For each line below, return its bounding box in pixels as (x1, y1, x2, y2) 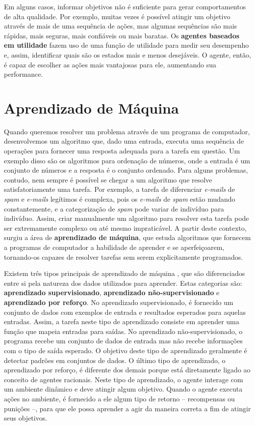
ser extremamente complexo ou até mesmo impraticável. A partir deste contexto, (4, 222, 247, 233)
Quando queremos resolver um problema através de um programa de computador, (4, 126, 250, 136)
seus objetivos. (4, 413, 48, 423)
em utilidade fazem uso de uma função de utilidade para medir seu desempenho (4, 40, 249, 50)
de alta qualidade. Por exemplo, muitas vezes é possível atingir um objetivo (4, 11, 230, 21)
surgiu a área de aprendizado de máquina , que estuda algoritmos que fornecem (4, 232, 251, 243)
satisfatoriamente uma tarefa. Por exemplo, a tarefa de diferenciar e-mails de (4, 184, 235, 194)
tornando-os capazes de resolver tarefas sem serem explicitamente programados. (4, 251, 243, 262)
